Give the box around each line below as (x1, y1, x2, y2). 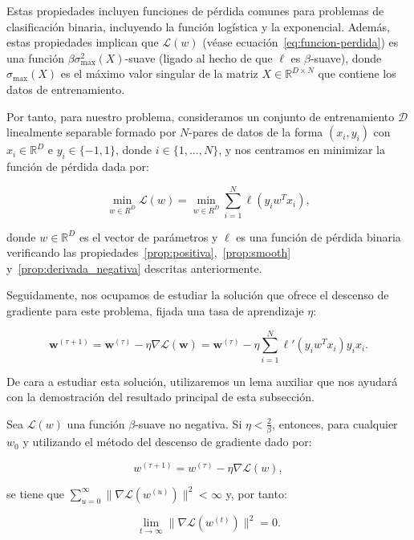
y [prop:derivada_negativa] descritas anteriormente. (6, 259, 262, 276)
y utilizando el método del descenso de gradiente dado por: (22, 433, 312, 450)
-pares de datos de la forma (189, 124, 323, 140)
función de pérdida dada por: (6, 157, 149, 174)
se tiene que (6, 485, 65, 501)
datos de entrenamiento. (6, 80, 125, 97)
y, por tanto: (225, 485, 287, 501)
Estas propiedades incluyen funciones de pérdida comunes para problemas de (6, 2, 384, 18)
